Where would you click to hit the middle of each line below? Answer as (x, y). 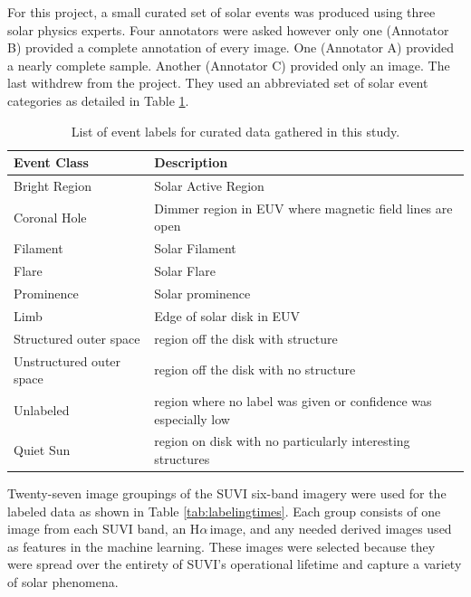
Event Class (51, 162)
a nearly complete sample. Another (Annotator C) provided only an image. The (229, 65)
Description (191, 162)
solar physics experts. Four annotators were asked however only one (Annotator (228, 29)
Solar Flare (185, 271)
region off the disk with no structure (255, 370)
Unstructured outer (67, 360)
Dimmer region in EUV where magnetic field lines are (303, 208)
